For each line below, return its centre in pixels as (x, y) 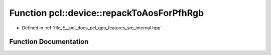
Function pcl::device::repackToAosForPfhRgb (107, 13)
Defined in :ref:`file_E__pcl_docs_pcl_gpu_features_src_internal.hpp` (92, 28)
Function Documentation (49, 42)
